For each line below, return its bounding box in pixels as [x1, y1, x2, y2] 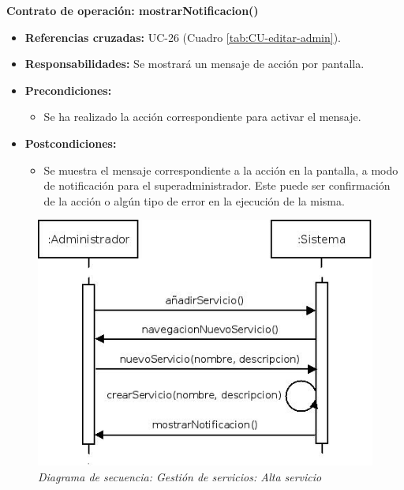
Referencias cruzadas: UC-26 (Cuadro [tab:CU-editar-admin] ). [24, 28, 341, 45]
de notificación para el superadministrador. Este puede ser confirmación [43, 177, 391, 194]
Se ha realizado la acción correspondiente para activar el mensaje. [43, 108, 361, 125]
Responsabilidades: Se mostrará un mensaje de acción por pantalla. [24, 55, 365, 72]
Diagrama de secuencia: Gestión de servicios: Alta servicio [38, 468, 322, 484]
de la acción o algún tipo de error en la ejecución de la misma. [43, 192, 345, 209]
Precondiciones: [24, 81, 112, 98]
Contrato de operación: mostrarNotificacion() [6, 2, 259, 18]
